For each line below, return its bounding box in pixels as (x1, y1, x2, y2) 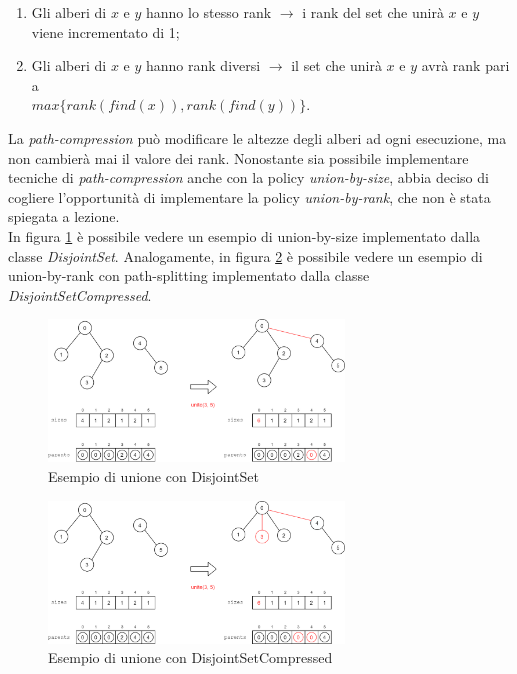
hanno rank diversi (146, 55, 261, 76)
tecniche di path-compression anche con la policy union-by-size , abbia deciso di (8, 167, 489, 188)
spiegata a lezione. (8, 206, 120, 227)
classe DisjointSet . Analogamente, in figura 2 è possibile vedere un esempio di (8, 245, 483, 266)
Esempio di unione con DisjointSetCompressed (48, 647, 333, 668)
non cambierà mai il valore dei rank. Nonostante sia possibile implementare (8, 147, 469, 168)
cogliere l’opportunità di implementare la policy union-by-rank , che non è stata (8, 186, 491, 207)
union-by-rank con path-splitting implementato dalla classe (8, 265, 370, 286)
